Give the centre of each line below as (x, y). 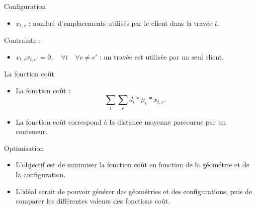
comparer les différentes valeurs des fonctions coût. (93, 201)
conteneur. (32, 131)
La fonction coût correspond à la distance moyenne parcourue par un (121, 121)
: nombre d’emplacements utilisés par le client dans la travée (121, 23)
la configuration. (41, 174)
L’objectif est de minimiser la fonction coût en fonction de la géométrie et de (132, 165)
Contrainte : (22, 40)
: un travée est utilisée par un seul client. (162, 56)
